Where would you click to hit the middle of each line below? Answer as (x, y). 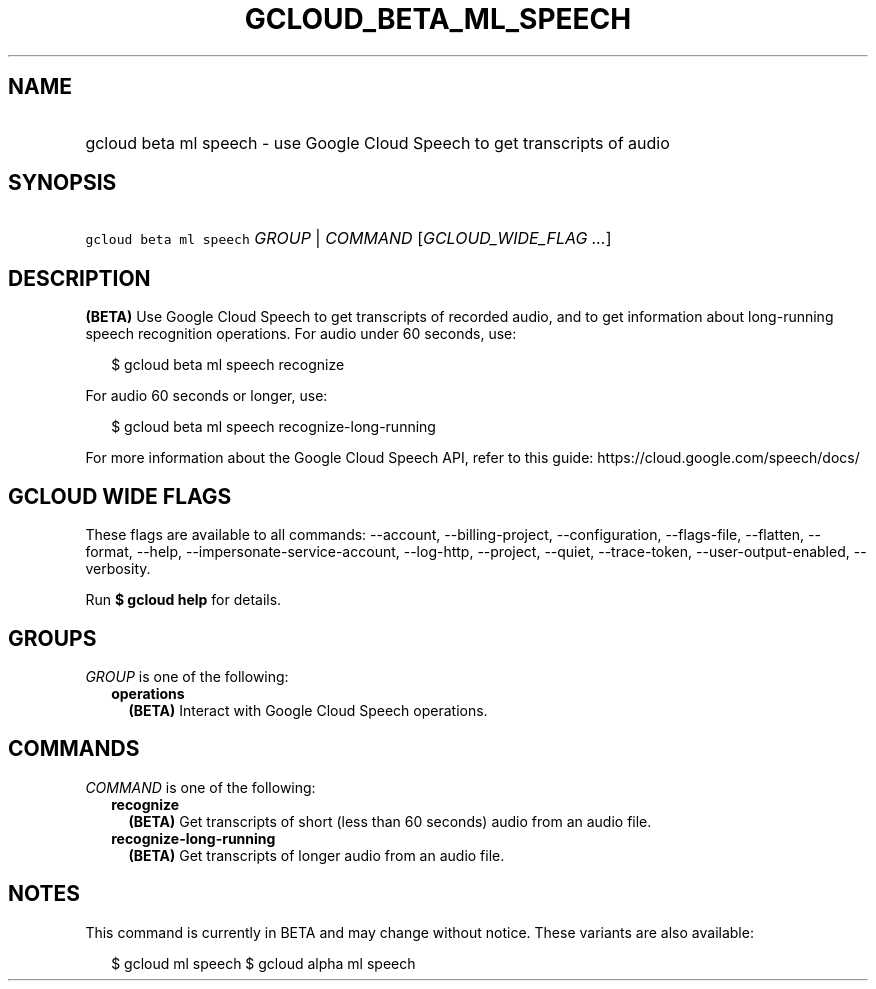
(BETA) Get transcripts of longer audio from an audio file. (316, 855)
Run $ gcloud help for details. (183, 600)
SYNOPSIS (62, 183)
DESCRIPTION (79, 278)
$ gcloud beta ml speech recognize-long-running (273, 427)
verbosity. (118, 569)
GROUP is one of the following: (187, 676)
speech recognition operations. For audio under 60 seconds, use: (301, 334)
